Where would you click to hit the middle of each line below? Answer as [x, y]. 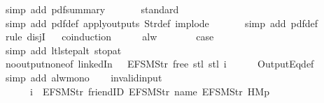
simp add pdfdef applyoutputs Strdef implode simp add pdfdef [162, 23]
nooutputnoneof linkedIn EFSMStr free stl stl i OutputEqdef [160, 64]
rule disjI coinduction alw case [110, 37]
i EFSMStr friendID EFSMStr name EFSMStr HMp [149, 91]
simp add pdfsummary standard [92, 9]
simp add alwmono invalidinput [84, 77]
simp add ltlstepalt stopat [63, 50]
